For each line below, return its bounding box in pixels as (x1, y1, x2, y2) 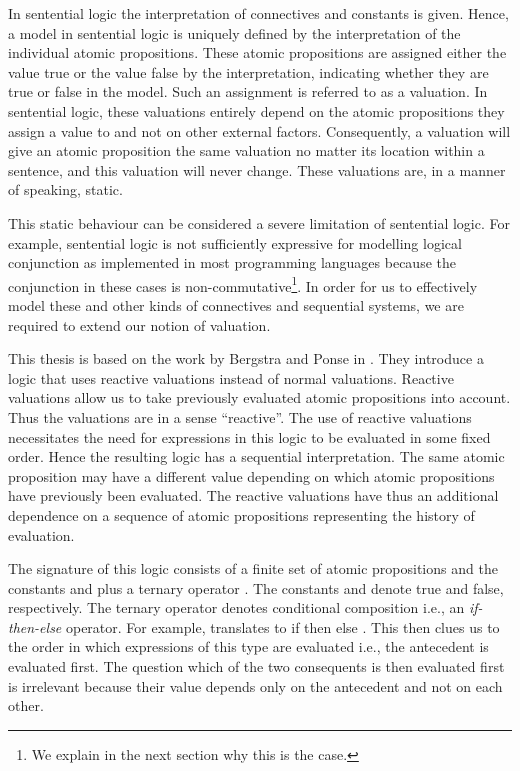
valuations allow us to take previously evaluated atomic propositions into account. (8, 387, 511, 408)
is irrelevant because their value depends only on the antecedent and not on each (8, 675, 503, 696)
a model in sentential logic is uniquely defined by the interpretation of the (8, 22, 461, 43)
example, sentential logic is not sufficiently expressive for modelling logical (8, 232, 462, 253)
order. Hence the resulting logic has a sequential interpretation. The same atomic (8, 446, 505, 467)
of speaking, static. (8, 179, 123, 200)
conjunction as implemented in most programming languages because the (8, 252, 456, 273)
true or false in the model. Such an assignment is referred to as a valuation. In (8, 81, 488, 102)
